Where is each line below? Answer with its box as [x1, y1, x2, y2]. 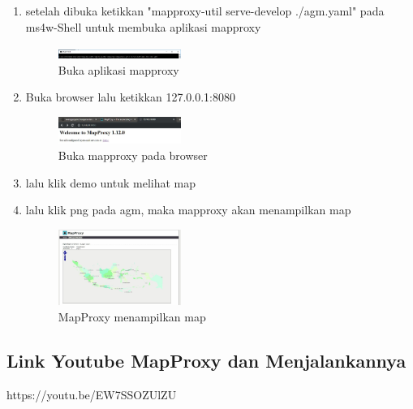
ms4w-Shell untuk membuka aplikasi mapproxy [25, 18, 261, 35]
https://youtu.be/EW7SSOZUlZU [6, 385, 177, 403]
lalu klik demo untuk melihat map [25, 174, 196, 191]
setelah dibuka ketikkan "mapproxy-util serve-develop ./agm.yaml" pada [25, 2, 385, 19]
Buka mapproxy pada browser [58, 147, 208, 164]
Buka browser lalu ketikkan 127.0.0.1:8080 [25, 88, 235, 105]
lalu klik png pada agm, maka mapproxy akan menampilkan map [25, 201, 351, 218]
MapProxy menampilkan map [58, 308, 206, 325]
